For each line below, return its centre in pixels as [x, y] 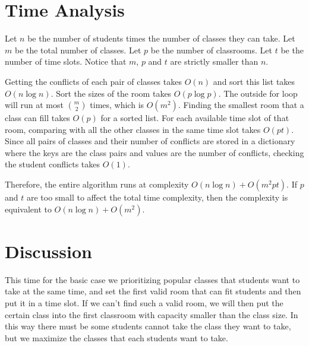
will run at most [34, 105]
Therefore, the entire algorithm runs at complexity [97, 184]
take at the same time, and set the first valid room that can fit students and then [153, 291]
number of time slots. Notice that [66, 61]
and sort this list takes [254, 81]
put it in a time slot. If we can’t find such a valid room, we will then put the [144, 302]
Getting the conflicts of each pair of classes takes [93, 81]
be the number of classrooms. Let [211, 50]
